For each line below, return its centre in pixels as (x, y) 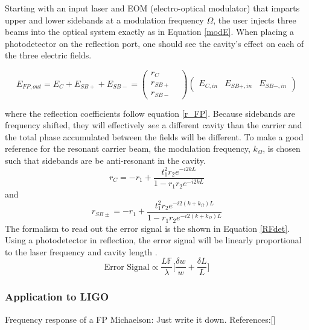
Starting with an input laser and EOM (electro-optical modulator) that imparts (152, 8)
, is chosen (282, 148)
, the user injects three (255, 20)
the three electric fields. (48, 55)
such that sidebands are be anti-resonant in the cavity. (105, 160)
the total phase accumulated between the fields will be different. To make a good (154, 136)
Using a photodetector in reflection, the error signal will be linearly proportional (153, 240)
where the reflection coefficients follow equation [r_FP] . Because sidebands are (150, 113)
